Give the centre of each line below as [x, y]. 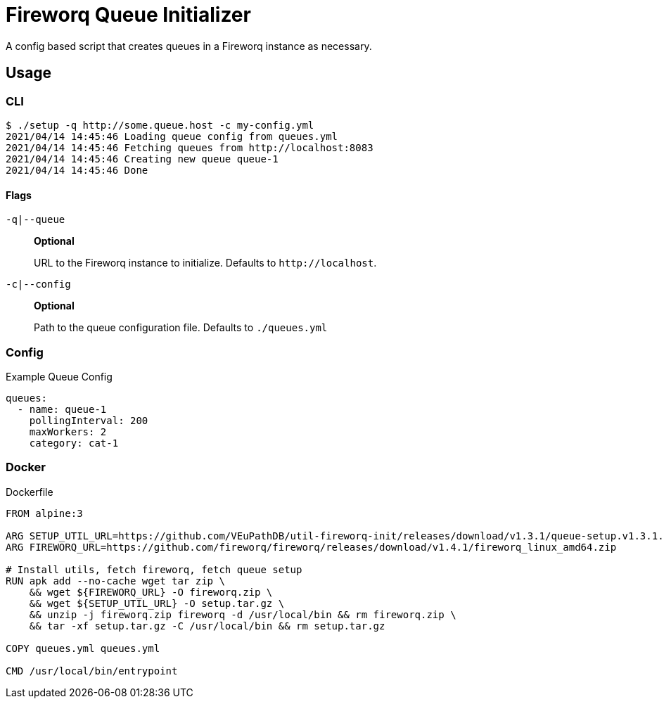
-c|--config [38, 284]
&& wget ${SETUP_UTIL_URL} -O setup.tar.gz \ [157, 603]
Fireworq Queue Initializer [128, 15]
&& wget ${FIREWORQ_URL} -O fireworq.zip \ [151, 592]
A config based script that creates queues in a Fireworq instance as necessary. [189, 46]
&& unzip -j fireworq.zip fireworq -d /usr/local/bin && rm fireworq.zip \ [243, 614]
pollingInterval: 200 [89, 420]
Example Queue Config [59, 376]
